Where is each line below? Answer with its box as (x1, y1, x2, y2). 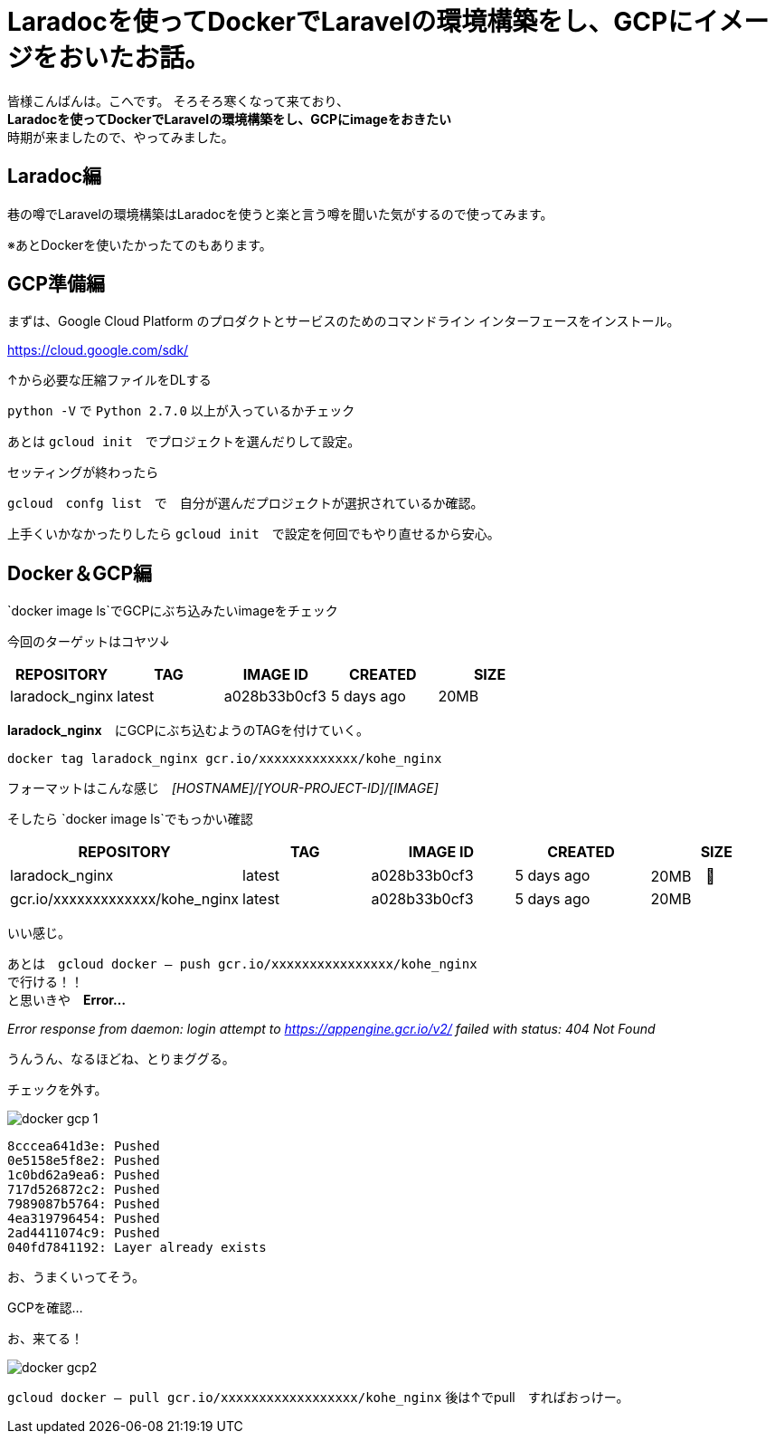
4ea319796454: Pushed (7, 1211, 160, 1226)
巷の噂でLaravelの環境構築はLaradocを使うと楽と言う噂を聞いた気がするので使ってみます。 (7, 205, 553, 222)
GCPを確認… (7, 1300, 83, 1316)
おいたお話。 (58, 43, 211, 73)
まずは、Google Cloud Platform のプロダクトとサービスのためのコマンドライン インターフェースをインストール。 (7, 313, 680, 329)
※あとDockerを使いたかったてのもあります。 (7, 236, 272, 253)
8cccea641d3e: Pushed (7, 1139, 160, 1154)
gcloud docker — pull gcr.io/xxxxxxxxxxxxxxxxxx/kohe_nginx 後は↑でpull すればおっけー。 (7, 1389, 629, 1406)
